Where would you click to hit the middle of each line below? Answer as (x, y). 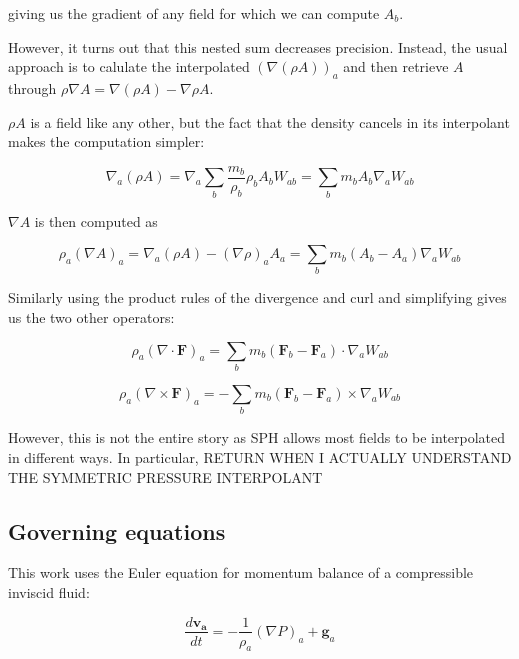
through (32, 87)
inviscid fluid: (49, 591)
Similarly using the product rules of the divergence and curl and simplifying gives (257, 297)
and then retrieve (396, 66)
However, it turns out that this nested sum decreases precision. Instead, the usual (258, 46)
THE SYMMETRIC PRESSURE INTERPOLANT (165, 476)
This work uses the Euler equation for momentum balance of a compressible (241, 572)
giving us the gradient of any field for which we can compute (194, 13)
